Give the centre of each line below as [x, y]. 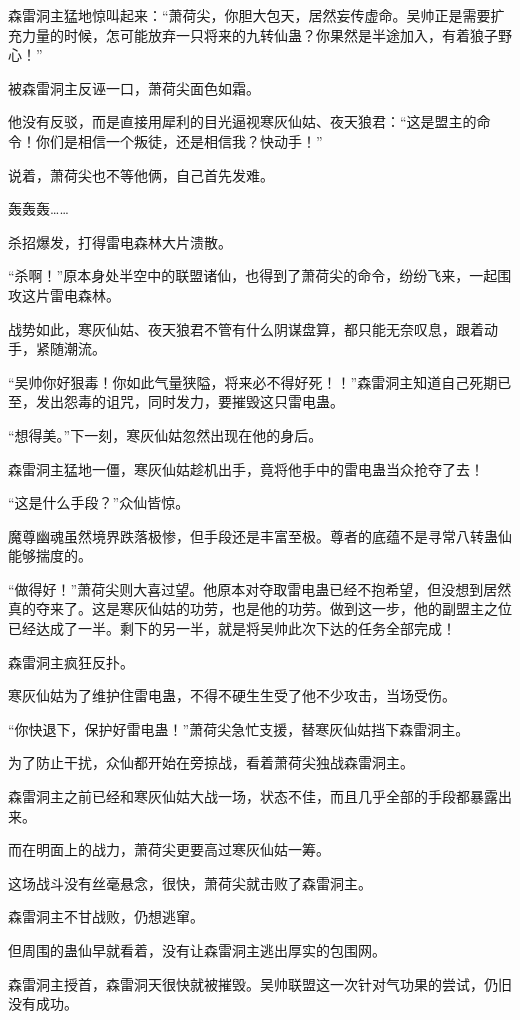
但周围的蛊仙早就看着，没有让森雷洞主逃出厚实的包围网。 [197, 950]
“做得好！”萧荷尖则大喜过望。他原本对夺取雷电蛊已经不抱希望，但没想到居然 [260, 588]
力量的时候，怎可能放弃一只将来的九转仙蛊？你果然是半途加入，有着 [245, 34]
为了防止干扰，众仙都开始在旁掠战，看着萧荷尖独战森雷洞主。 [211, 762]
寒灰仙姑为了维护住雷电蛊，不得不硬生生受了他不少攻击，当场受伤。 [232, 695]
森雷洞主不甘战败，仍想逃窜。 [106, 916]
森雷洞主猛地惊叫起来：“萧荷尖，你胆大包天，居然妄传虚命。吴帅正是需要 [249, 15]
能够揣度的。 [50, 555]
